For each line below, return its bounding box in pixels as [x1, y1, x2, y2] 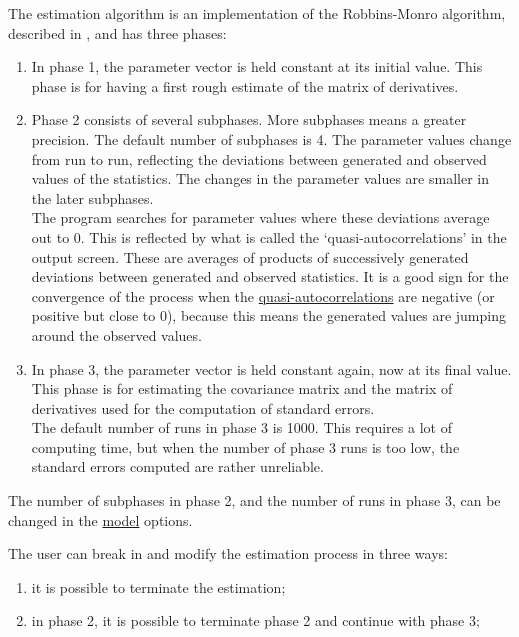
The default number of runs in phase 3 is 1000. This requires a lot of [31, 417, 452, 438]
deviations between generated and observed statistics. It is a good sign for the [31, 266, 509, 287]
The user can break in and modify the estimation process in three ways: [8, 543, 448, 564]
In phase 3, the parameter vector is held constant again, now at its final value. [31, 358, 512, 379]
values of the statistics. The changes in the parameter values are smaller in [31, 168, 489, 189]
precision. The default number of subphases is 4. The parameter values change [31, 128, 512, 149]
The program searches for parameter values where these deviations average [31, 207, 490, 228]
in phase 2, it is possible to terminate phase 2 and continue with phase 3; [31, 610, 480, 631]
